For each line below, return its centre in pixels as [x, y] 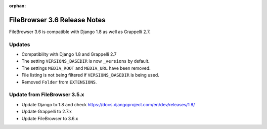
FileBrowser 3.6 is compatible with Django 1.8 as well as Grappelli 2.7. [80, 32]
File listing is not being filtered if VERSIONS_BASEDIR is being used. [90, 75]
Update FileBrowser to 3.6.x [50, 118]
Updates [20, 44]
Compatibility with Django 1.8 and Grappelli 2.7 [69, 54]
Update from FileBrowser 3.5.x [46, 95]
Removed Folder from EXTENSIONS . [59, 82]
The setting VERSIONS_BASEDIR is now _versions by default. [86, 61]
